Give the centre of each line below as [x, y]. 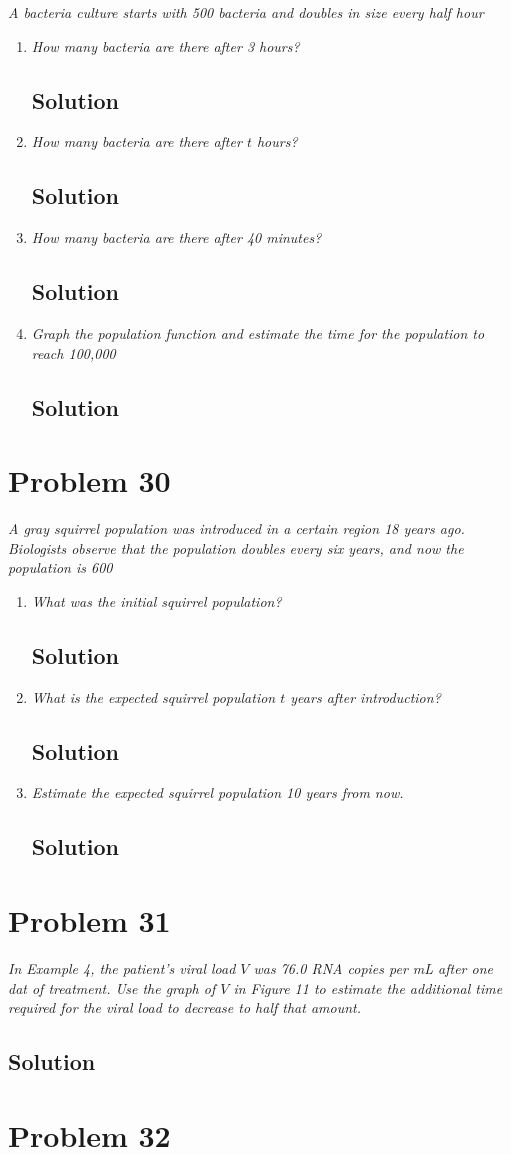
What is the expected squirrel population [153, 696]
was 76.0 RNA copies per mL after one [373, 967]
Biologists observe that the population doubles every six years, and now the [236, 547]
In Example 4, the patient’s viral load [122, 967]
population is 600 [60, 567]
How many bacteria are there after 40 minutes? [176, 237]
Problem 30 [89, 480]
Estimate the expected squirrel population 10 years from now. [217, 792]
